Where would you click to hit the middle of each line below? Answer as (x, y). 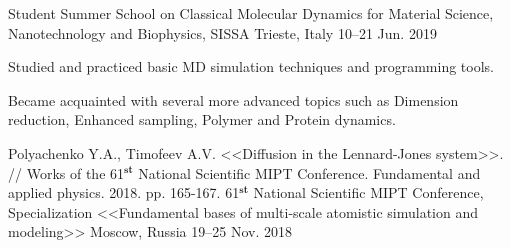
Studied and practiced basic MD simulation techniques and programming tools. (251, 66)
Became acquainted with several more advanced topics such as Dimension (233, 99)
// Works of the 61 (66, 172)
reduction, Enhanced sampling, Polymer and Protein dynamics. (202, 119)
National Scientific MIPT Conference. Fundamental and (309, 172)
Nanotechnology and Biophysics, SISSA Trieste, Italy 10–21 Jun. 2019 (222, 32)
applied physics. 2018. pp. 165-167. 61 (124, 192)
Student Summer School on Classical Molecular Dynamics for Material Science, (251, 13)
